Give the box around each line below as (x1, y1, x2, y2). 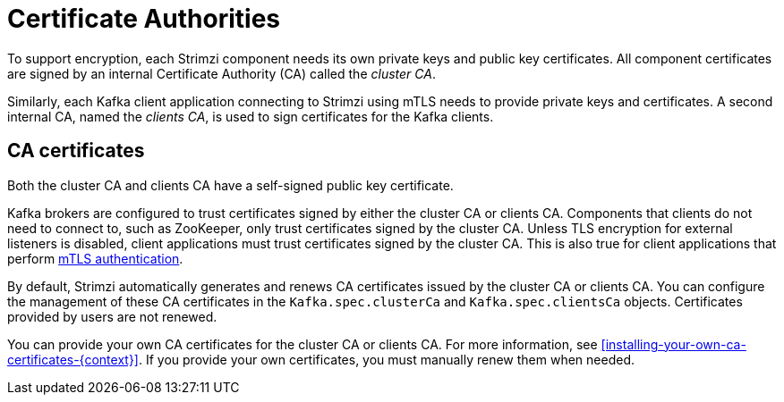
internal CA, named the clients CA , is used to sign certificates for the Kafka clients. (7, 108, 494, 124)
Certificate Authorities (7, 4, 281, 34)
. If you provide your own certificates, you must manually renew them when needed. (138, 351, 635, 367)
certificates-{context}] (7, 351, 139, 367)
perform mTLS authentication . (7, 250, 183, 266)
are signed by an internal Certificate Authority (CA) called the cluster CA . (7, 65, 436, 81)
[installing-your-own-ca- (601, 336, 746, 352)
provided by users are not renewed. (7, 308, 217, 324)
